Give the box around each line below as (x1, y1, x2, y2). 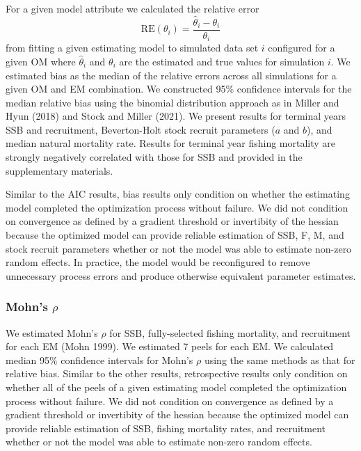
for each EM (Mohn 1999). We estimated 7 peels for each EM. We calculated (6, 339, 334, 354)
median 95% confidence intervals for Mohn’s (6, 352, 193, 367)
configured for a (268, 40, 335, 55)
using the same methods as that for (204, 352, 355, 367)
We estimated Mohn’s (6, 325, 98, 340)
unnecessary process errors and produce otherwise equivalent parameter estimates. (6, 268, 356, 283)
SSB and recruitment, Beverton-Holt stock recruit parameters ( (6, 122, 275, 136)
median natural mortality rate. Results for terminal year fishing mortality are (6, 136, 336, 150)
